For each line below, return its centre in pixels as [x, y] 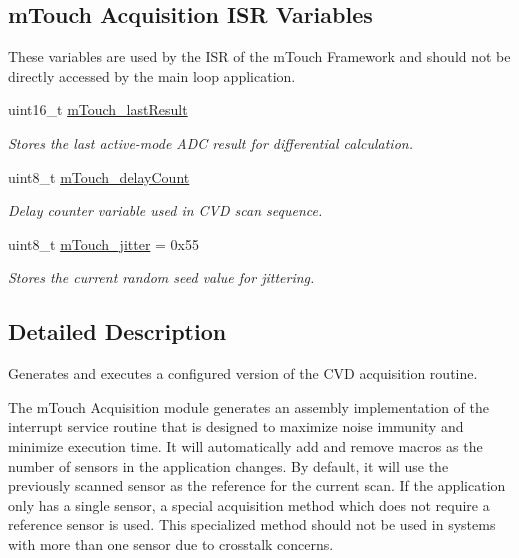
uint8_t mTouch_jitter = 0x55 [104, 243]
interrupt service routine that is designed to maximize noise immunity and [236, 426]
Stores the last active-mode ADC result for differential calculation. [210, 142]
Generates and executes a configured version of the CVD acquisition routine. [243, 373]
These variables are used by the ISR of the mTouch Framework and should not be [259, 56]
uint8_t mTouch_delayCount [99, 176]
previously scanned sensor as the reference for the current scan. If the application [257, 485]
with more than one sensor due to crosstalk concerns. [171, 543]
